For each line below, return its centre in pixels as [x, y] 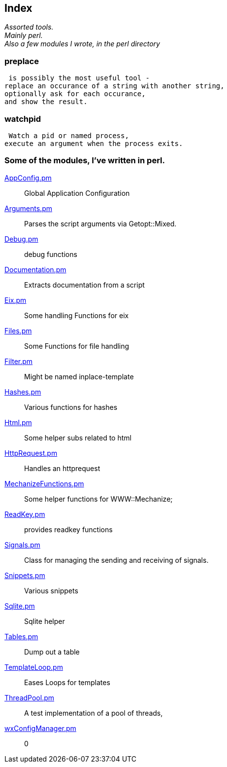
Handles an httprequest [62, 468]
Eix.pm [16, 300]
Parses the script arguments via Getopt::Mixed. [100, 223]
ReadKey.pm [25, 514]
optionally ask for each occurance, [75, 94]
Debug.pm [21, 239]
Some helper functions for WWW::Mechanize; [98, 499]
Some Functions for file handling [77, 346]
